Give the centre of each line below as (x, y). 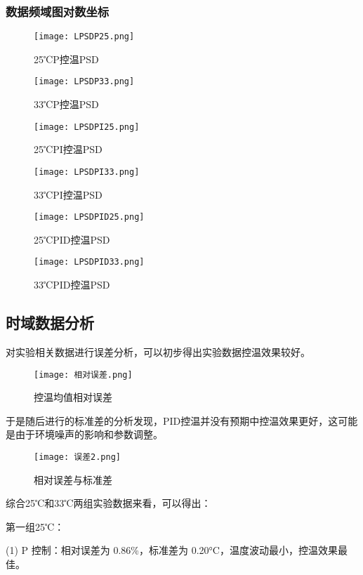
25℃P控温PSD (66, 59)
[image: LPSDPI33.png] (87, 172)
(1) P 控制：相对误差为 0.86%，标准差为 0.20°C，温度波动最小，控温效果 (172, 550)
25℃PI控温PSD (68, 149)
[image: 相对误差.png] (83, 375)
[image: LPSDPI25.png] (87, 127)
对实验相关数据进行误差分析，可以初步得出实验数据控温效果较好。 (158, 351)
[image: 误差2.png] (78, 457)
